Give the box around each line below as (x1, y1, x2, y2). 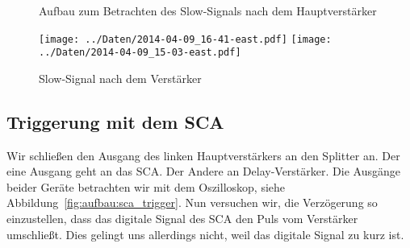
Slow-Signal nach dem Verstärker (39, 69, 202, 86)
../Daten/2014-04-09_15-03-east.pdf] (39, 47, 241, 59)
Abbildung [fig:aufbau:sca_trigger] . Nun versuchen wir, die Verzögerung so (6, 194, 378, 211)
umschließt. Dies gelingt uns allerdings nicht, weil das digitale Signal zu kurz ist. (6, 225, 404, 242)
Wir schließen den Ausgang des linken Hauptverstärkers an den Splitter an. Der (6, 147, 400, 163)
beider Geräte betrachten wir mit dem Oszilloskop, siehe (6, 178, 286, 195)
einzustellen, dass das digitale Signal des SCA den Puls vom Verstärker (6, 210, 358, 227)
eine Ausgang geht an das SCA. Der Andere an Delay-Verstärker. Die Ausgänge (6, 163, 400, 180)
